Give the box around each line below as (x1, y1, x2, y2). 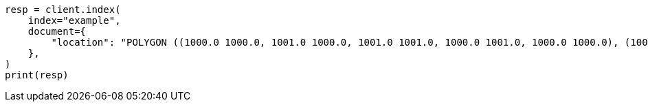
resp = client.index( (5, 4, 121, 15)
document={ (27, 26, 87, 37)
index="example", (27, 15, 121, 26)
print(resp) (5, 70, 69, 80)
